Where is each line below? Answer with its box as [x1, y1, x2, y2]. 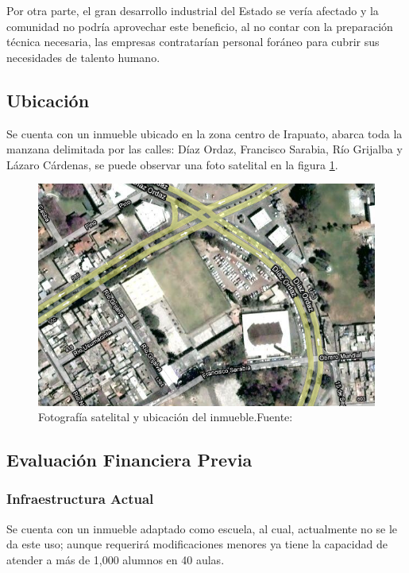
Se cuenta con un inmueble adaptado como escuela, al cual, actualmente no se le [6, 520, 398, 536]
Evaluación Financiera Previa [6, 447, 253, 472]
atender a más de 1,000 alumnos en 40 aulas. [6, 551, 225, 567]
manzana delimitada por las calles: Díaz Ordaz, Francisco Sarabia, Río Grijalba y [6, 141, 403, 157]
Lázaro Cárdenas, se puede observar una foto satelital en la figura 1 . [6, 156, 338, 172]
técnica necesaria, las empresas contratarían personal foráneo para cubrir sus [6, 33, 380, 50]
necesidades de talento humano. [6, 48, 160, 65]
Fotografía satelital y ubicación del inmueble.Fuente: [38, 408, 293, 425]
